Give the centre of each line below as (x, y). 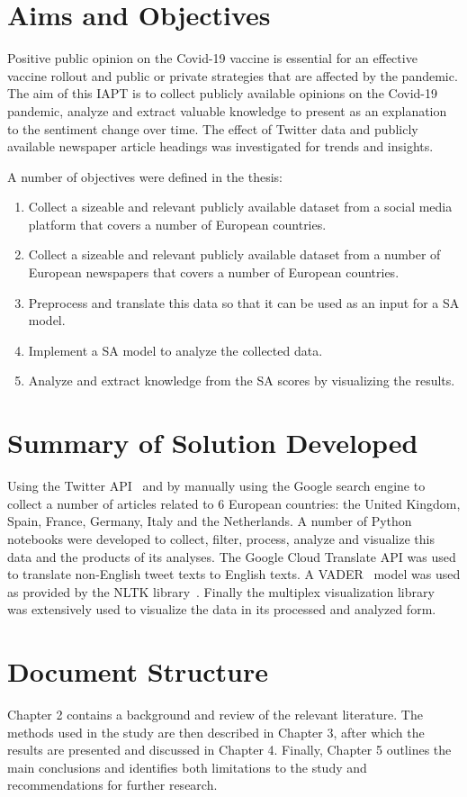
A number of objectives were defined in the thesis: (145, 176)
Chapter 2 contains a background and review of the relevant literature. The (215, 715)
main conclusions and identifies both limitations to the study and (187, 767)
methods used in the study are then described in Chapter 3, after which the (216, 732)
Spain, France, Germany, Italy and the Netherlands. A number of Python (210, 521)
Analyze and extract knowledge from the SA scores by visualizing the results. (242, 380)
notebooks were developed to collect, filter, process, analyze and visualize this (221, 538)
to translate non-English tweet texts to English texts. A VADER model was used (234, 574)
